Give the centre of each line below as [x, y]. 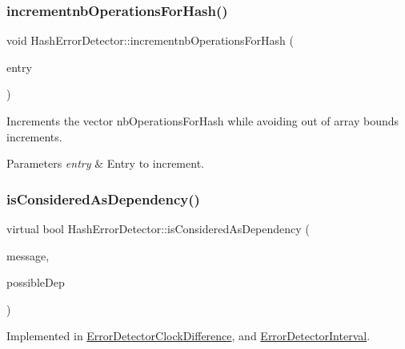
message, [28, 255]
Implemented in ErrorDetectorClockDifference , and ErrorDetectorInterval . [188, 336]
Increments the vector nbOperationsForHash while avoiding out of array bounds [202, 121]
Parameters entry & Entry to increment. [105, 163]
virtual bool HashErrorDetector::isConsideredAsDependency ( [158, 228]
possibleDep [36, 282]
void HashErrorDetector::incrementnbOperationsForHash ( [150, 40]
